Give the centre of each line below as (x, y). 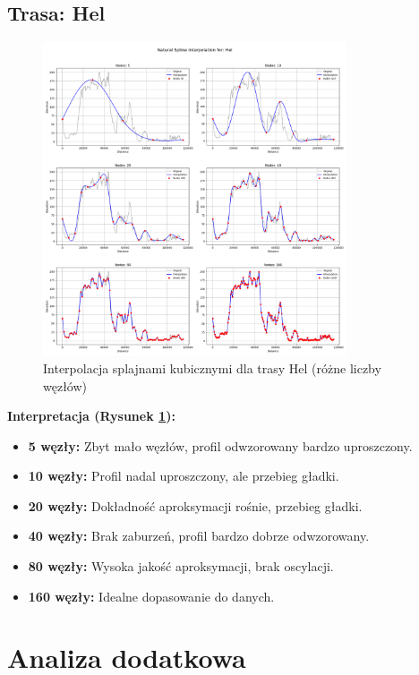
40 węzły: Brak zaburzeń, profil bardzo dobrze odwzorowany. (199, 536)
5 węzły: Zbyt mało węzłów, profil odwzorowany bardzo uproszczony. (220, 445)
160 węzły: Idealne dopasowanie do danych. (151, 596)
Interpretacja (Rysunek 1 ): (91, 416)
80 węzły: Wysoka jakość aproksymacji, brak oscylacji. (181, 566)
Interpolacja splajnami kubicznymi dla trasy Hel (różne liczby (212, 367)
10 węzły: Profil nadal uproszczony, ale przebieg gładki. (184, 476)
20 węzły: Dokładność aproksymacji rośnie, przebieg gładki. (195, 505)
